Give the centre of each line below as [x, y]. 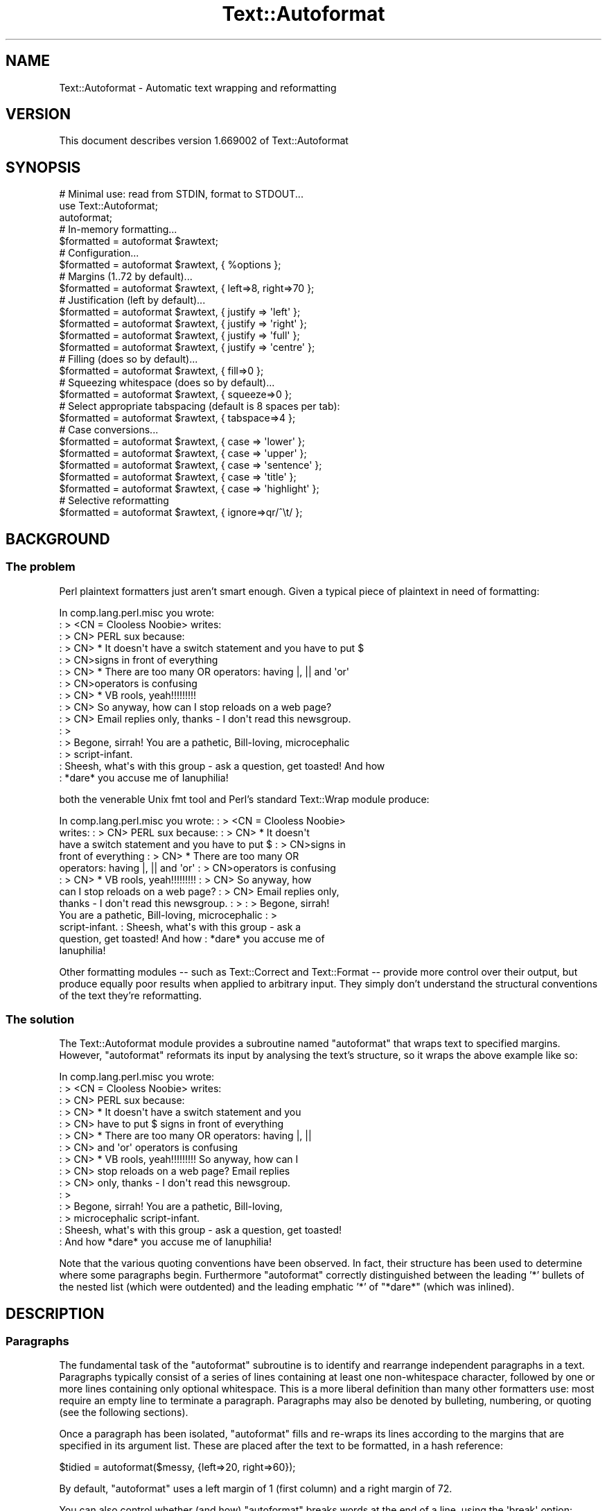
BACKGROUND [58, 539]
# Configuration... [99, 253]
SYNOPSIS [43, 167]
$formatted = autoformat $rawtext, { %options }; [170, 265]
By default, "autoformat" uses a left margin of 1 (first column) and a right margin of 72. [256, 1489]
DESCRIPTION [55, 1313]
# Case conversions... [109, 430]
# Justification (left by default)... [132, 300]
